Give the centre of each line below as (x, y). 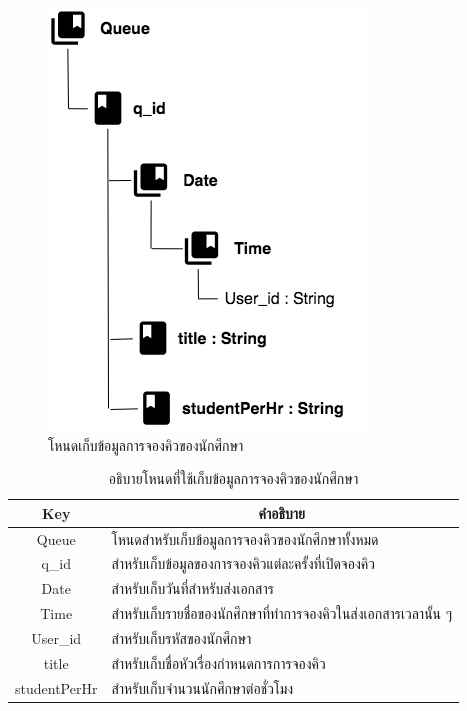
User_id (56, 638)
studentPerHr (56, 687)
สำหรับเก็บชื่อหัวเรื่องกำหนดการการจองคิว (218, 662)
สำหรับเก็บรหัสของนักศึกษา (181, 638)
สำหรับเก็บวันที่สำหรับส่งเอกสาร (192, 588)
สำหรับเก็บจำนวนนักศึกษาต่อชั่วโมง (202, 687)
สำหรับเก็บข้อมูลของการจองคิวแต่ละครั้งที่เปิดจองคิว (243, 563)
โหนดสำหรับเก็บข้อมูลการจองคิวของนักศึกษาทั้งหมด (245, 538)
